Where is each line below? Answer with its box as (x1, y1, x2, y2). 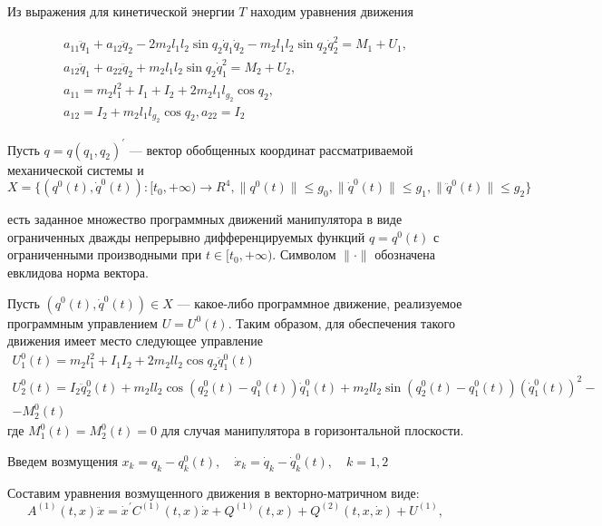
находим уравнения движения (250, 2, 414, 20)
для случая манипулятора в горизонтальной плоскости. (160, 421, 464, 440)
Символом (279, 245, 336, 264)
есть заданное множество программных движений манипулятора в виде (7, 209, 403, 229)
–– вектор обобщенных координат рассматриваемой (129, 140, 413, 159)
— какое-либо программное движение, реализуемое (177, 293, 462, 312)
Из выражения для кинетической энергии (7, 2, 235, 20)
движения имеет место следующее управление (7, 331, 264, 350)
